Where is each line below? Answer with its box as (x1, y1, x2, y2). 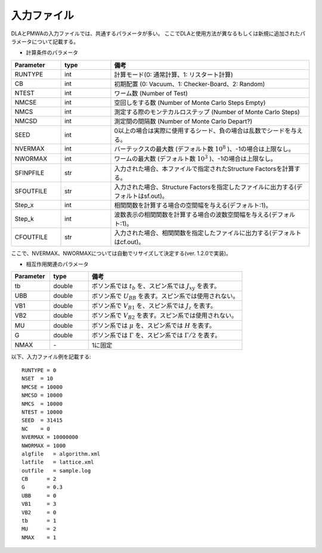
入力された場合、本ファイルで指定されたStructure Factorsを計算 (114, 164, 295, 173)
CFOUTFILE (14, 233, 48, 241)
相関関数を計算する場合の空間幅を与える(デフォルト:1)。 (114, 201, 272, 209)
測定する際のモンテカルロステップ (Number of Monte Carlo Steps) (114, 107, 301, 116)
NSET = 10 (21, 375, 54, 382)
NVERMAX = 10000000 (21, 434, 79, 441)
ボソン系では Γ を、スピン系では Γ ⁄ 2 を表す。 (91, 331, 221, 340)
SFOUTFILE (14, 187, 48, 195)
